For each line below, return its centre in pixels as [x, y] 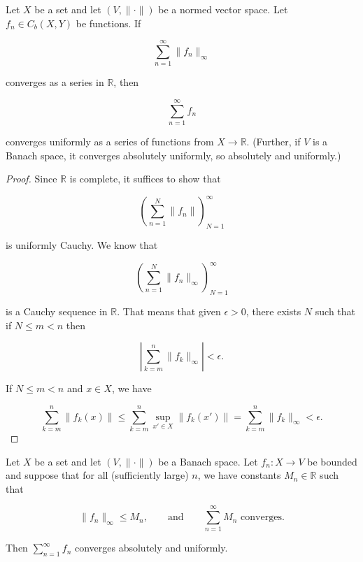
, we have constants [239, 475]
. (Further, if [273, 142]
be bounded [332, 461]
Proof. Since [31, 179]
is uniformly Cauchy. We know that [82, 245]
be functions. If [108, 23]
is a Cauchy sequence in [57, 311]
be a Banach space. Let [208, 461]
